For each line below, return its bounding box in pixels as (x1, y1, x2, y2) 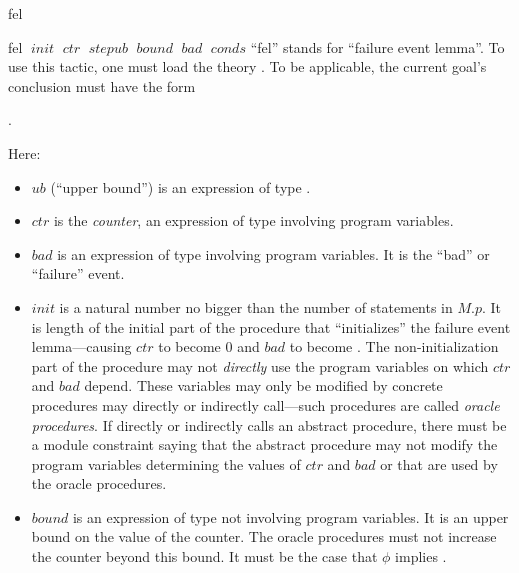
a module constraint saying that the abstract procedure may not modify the (31, 434, 498, 455)
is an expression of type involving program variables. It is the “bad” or (57, 243, 490, 264)
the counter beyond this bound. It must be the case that (31, 546, 378, 567)
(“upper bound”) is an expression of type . (50, 176, 311, 197)
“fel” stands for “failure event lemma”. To (250, 36, 505, 57)
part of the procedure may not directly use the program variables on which (31, 355, 489, 376)
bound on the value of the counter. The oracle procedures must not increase (31, 526, 497, 547)
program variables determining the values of (31, 453, 301, 474)
